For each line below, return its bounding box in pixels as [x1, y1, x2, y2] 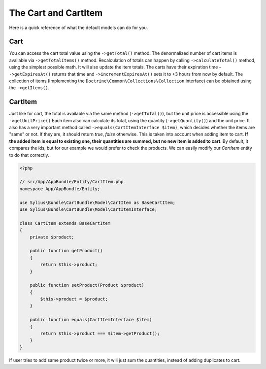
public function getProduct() [30, 248, 103, 254]
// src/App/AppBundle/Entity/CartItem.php [19, 179, 124, 185]
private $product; [30, 234, 74, 240]
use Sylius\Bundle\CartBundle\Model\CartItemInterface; [19, 206, 158, 212]
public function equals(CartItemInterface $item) [30, 317, 152, 323]
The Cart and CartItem [9, 7, 103, 18]
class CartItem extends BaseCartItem [19, 220, 111, 226]
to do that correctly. [9, 152, 49, 158]
